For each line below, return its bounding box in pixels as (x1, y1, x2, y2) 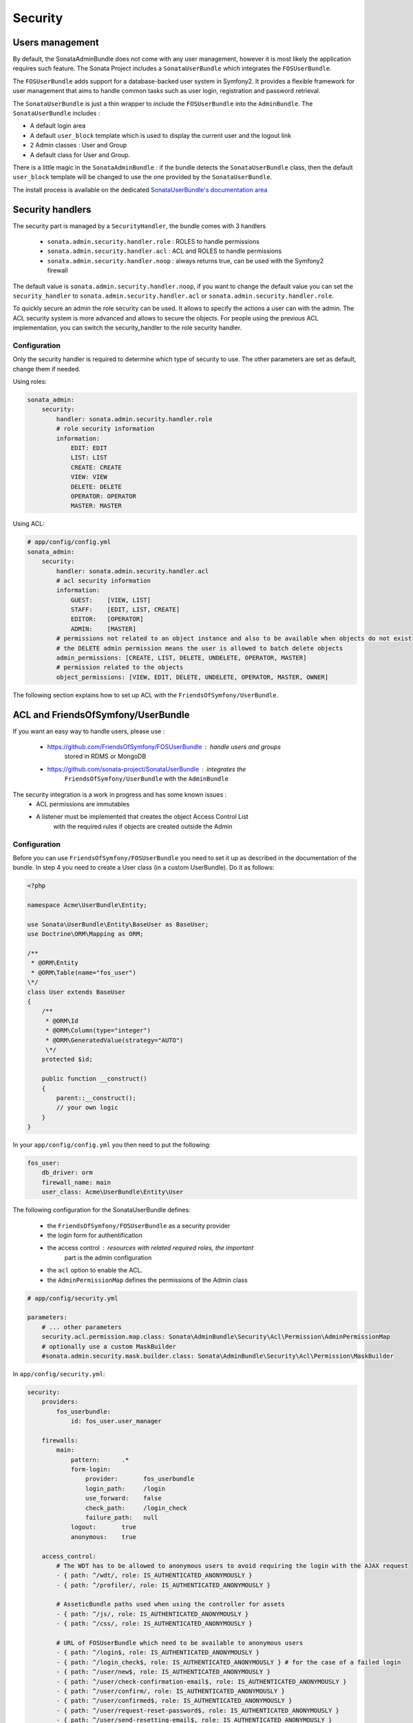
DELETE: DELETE (70, 482, 122, 491)
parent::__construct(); (56, 1094, 137, 1102)
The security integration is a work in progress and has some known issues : (12, 790, 227, 799)
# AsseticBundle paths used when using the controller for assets (56, 1600, 286, 1609)
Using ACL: (12, 520, 45, 528)
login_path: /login (85, 1485, 165, 1492)
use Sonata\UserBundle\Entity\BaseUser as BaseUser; (27, 920, 209, 928)
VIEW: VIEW (70, 473, 108, 481)
